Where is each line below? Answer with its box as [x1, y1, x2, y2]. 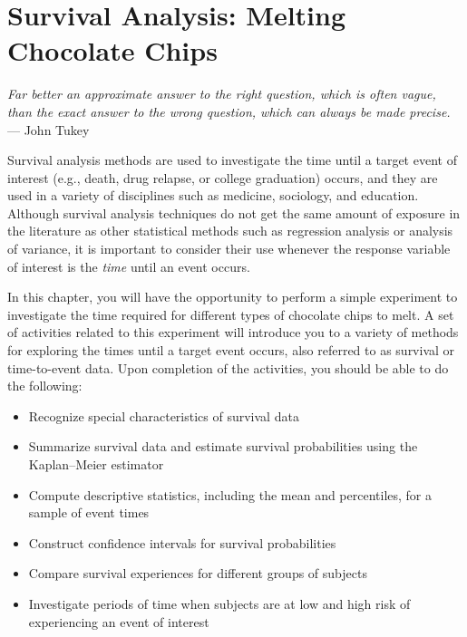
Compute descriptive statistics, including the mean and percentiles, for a [28, 485, 433, 504]
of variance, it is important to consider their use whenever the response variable [7, 239, 451, 258]
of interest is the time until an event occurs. [7, 256, 250, 275]
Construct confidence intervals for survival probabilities [28, 533, 336, 552]
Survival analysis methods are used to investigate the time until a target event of [7, 150, 457, 169]
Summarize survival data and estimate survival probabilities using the [28, 437, 418, 456]
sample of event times [28, 503, 150, 522]
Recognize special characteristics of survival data [28, 406, 299, 425]
